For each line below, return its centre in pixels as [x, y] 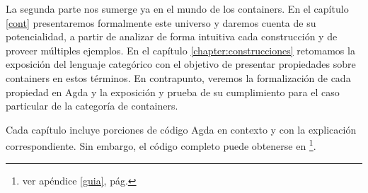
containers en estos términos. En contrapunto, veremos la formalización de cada [178, 77]
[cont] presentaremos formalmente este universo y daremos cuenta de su [161, 22]
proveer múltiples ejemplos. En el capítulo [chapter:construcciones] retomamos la [180, 50]
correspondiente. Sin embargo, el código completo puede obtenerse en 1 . [161, 145]
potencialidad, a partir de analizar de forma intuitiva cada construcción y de [172, 36]
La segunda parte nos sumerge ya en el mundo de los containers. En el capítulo [177, 8]
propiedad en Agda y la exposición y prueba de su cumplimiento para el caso [173, 92]
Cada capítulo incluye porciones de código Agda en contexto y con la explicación [181, 129]
